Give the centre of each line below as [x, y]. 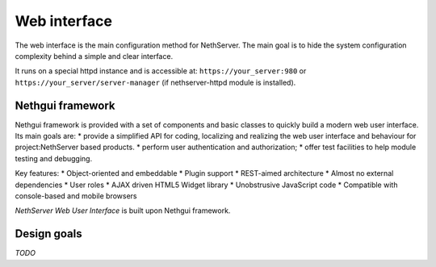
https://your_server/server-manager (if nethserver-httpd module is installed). [155, 82]
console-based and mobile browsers [76, 196]
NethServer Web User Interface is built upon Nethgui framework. [123, 211]
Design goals [48, 234]
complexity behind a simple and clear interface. [94, 56]
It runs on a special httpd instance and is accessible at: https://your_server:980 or [161, 71]
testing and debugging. [54, 158]
